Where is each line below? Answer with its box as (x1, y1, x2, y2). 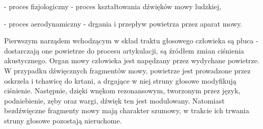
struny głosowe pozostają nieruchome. (4, 115, 122, 125)
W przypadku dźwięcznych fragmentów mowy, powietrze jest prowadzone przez (4, 65, 251, 75)
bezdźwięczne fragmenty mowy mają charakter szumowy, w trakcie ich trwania (4, 105, 249, 116)
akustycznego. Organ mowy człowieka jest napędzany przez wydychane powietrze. (4, 55, 259, 66)
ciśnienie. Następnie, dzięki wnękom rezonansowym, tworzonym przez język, (4, 85, 241, 96)
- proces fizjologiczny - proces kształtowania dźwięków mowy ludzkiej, (4, 1, 221, 11)
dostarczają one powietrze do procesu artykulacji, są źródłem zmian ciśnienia (4, 45, 244, 56)
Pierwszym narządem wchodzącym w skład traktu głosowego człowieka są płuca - (4, 35, 258, 46)
